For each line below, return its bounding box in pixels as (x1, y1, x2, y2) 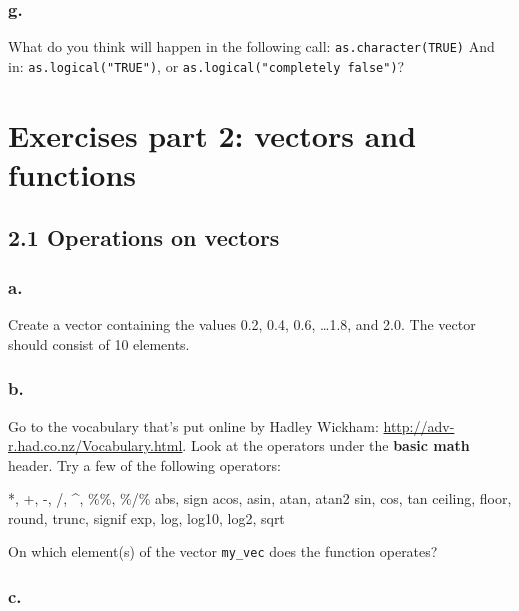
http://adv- (383, 415, 455, 436)
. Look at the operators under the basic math (182, 435, 470, 456)
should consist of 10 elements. (8, 333, 190, 354)
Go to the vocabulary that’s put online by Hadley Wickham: (8, 415, 379, 436)
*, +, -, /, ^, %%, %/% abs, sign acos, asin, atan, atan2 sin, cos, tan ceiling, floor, (8, 488, 512, 509)
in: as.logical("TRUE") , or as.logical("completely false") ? (8, 55, 405, 76)
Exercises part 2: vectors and (8, 114, 417, 155)
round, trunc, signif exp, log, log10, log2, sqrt (8, 507, 285, 528)
